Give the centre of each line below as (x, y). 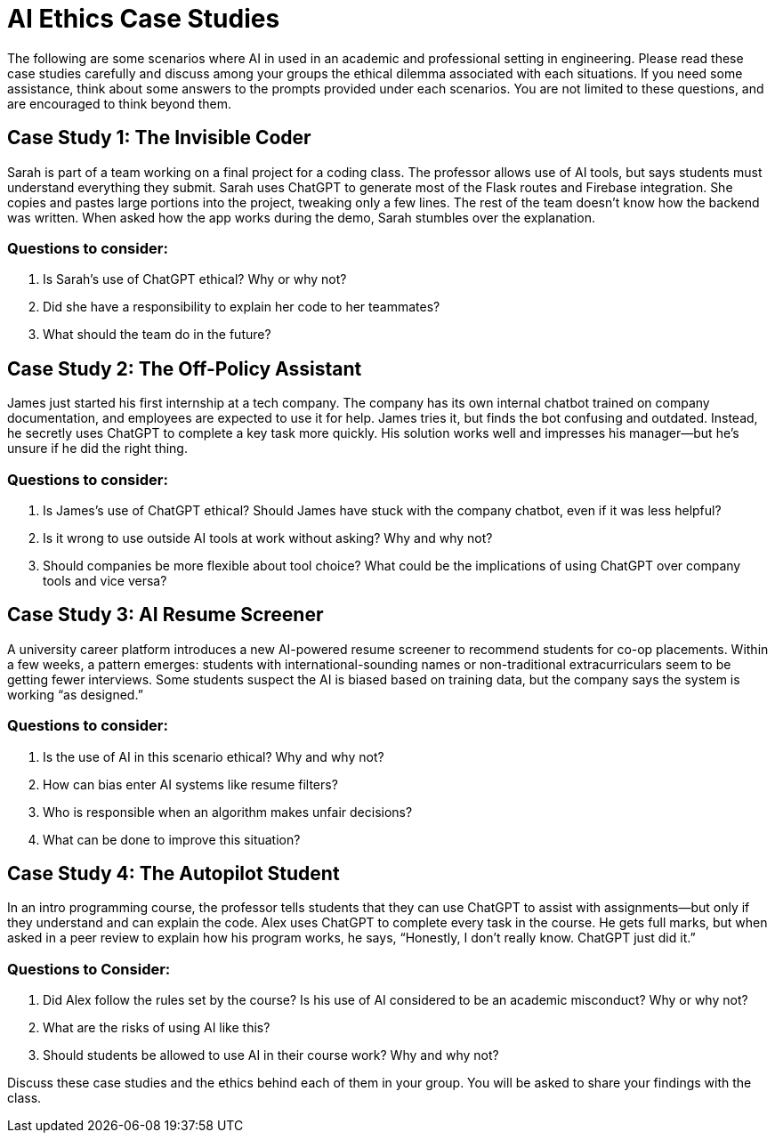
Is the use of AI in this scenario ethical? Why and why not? (214, 756)
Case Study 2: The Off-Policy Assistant (185, 368)
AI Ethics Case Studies (144, 19)
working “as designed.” (75, 694)
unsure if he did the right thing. (97, 449)
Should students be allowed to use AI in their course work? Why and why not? (271, 1055)
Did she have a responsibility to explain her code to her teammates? (242, 307)
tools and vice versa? (105, 580)
